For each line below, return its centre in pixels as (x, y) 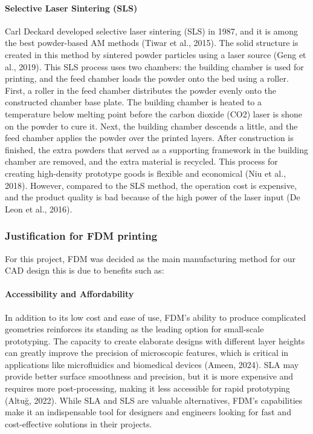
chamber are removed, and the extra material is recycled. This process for (141, 161)
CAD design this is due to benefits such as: (85, 270)
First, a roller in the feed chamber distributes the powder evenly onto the (141, 90)
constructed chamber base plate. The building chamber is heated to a (133, 102)
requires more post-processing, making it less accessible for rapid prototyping (147, 388)
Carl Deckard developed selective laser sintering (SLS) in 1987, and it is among (152, 31)
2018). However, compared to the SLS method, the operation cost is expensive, (151, 185)
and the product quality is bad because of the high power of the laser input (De (153, 197)
